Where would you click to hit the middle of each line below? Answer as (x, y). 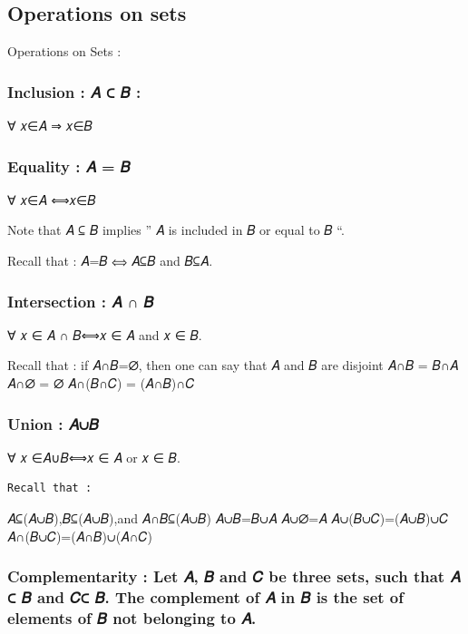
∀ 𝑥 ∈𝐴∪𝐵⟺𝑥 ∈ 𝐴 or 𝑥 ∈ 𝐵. (94, 457)
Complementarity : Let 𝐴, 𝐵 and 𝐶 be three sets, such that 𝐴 (234, 576)
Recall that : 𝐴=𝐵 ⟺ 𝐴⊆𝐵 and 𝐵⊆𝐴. (110, 261)
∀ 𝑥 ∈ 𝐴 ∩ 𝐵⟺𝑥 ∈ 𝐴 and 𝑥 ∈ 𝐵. (105, 334)
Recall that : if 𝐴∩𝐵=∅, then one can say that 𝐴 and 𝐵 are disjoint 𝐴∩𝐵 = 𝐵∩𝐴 (233, 365)
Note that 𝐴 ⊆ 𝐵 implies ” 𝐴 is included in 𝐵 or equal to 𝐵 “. (176, 230)
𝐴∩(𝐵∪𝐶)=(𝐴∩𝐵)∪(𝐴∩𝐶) (80, 536)
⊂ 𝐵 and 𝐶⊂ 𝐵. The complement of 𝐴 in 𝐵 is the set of (205, 597)
